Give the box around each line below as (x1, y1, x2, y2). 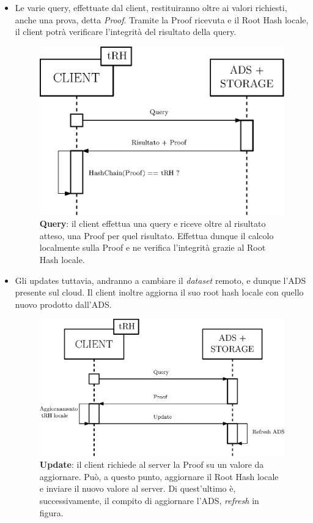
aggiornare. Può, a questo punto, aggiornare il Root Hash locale (39, 470, 279, 483)
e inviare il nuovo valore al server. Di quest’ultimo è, (39, 482, 236, 495)
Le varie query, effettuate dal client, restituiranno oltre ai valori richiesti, (15, 1, 287, 13)
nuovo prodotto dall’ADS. (15, 297, 112, 310)
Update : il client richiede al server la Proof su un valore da (39, 458, 264, 471)
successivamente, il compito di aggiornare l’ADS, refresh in (39, 494, 259, 506)
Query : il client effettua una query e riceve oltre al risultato (39, 217, 266, 230)
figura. (39, 506, 64, 519)
